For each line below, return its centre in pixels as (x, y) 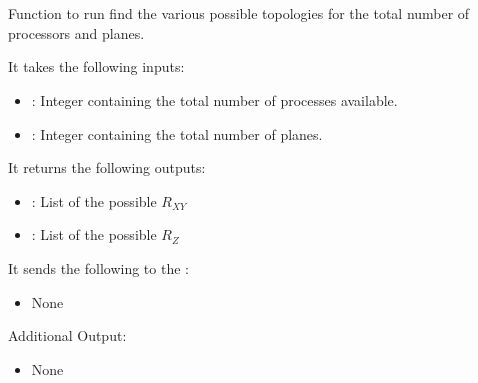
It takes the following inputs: (96, 66)
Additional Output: (67, 335)
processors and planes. (76, 32)
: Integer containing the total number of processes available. (214, 99)
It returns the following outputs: (107, 167)
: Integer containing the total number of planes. (177, 133)
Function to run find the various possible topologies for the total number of (239, 13)
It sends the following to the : (98, 267)
